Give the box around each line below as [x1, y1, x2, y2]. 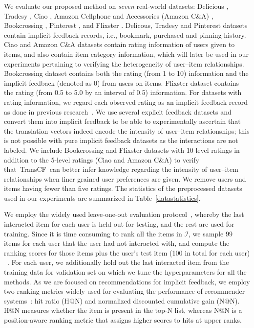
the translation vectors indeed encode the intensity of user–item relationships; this [4, 125, 250, 136]
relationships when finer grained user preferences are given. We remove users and [4, 173, 246, 184]
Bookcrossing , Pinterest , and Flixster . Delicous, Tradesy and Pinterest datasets [4, 20, 248, 30]
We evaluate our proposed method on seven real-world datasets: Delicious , [4, 1, 229, 11]
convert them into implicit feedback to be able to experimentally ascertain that [4, 116, 241, 126]
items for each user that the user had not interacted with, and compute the [4, 238, 230, 248]
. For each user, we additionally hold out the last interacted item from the [7, 257, 229, 267]
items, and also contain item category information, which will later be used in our [4, 48, 249, 59]
